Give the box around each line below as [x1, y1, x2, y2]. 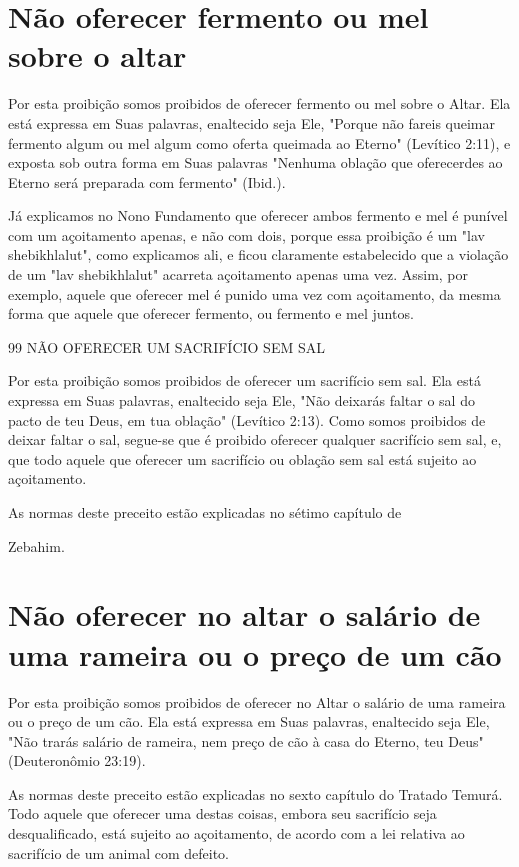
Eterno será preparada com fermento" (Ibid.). [8, 171, 286, 192]
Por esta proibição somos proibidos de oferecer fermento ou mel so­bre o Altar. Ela [8, 93, 511, 114]
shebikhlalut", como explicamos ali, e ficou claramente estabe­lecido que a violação [8, 244, 509, 265]
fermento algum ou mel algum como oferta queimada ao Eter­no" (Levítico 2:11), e [8, 132, 511, 153]
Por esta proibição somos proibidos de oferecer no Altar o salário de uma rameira [8, 691, 506, 712]
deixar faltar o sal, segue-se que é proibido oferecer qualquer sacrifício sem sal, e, [8, 429, 502, 450]
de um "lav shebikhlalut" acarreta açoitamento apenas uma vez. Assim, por [8, 264, 469, 285]
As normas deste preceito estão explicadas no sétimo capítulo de [8, 502, 402, 522]
